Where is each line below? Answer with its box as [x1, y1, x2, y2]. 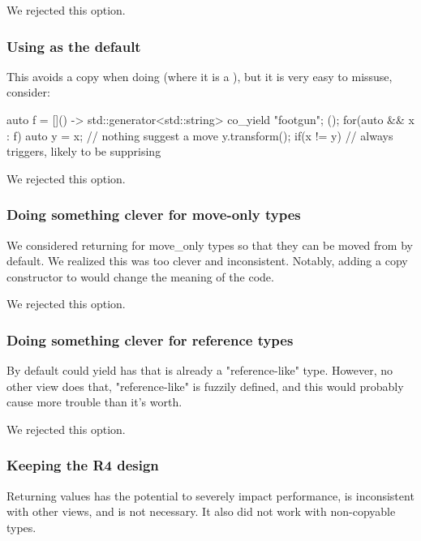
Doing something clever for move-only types [6, 204, 301, 225]
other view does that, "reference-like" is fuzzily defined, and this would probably [6, 377, 404, 394]
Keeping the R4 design [6, 455, 159, 475]
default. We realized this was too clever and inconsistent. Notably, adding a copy [6, 252, 408, 269]
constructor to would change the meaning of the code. [6, 268, 274, 285]
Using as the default [6, 36, 141, 56]
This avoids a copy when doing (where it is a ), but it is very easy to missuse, [6, 67, 393, 84]
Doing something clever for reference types [6, 329, 294, 350]
